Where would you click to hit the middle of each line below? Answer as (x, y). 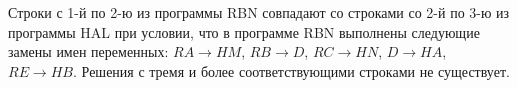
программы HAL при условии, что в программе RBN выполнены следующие (244, 31)
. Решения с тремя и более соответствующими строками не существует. (291, 70)
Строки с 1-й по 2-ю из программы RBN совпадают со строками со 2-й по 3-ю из (259, 12)
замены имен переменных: (88, 51)
